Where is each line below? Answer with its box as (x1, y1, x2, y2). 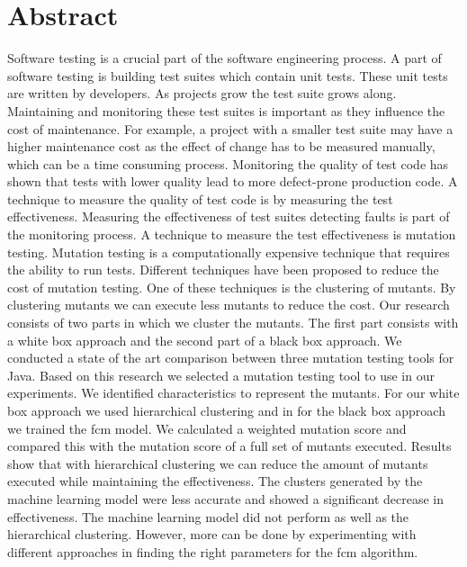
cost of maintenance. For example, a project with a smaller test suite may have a (7, 119, 454, 138)
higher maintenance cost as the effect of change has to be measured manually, (7, 137, 436, 156)
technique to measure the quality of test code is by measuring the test (7, 189, 393, 208)
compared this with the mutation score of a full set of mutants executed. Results (7, 436, 452, 455)
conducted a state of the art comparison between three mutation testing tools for (7, 348, 454, 367)
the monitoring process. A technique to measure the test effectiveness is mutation (7, 225, 456, 244)
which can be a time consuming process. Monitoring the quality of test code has (7, 154, 449, 173)
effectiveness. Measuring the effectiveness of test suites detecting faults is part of (7, 207, 450, 226)
